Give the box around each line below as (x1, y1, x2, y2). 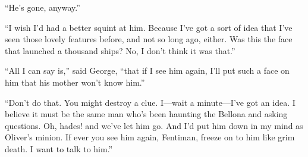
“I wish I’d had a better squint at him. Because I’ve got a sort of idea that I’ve (5, 21, 293, 33)
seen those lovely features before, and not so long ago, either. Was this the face (5, 33, 293, 45)
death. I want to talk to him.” (5, 142, 113, 155)
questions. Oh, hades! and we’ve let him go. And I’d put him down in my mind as (5, 119, 303, 131)
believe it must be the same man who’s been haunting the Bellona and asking (5, 108, 288, 120)
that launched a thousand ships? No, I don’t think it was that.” (5, 44, 235, 56)
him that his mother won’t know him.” (5, 76, 145, 88)
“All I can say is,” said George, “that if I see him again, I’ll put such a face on (5, 64, 290, 77)
